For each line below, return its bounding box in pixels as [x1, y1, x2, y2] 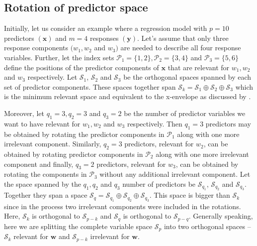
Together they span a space [4, 190, 87, 200]
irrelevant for [90, 231, 130, 242]
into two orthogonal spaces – [164, 221, 251, 231]
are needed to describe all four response [120, 42, 241, 53]
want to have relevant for [4, 118, 81, 128]
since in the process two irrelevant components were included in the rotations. [4, 201, 241, 211]
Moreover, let [4, 108, 44, 118]
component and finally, [4, 158, 74, 169]
